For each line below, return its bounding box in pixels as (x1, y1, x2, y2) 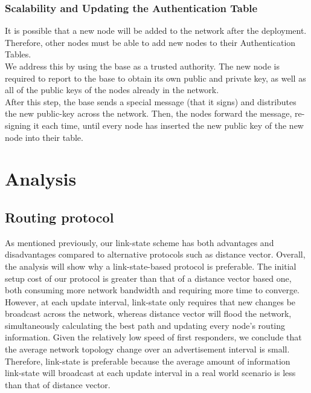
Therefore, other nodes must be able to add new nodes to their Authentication (5, 36, 296, 48)
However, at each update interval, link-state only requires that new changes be (5, 295, 296, 308)
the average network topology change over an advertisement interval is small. (5, 343, 290, 356)
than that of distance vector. (5, 378, 111, 391)
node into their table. (5, 131, 83, 143)
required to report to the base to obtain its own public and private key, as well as (5, 71, 306, 84)
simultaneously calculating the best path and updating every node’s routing (5, 319, 286, 331)
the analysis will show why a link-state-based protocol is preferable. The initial (5, 259, 297, 272)
